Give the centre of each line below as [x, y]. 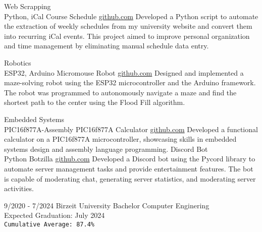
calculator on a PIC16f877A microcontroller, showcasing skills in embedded [120, 139]
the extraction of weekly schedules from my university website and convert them [128, 26]
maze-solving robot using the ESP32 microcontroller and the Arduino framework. [130, 82]
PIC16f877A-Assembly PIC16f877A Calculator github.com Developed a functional [131, 129]
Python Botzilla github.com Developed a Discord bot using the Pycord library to [130, 159]
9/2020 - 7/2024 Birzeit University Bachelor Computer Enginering [107, 205]
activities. [19, 188]
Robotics [18, 62]
